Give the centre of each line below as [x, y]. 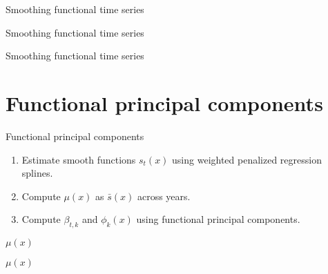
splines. [37, 173]
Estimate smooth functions [79, 159]
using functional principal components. [218, 219]
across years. [164, 196]
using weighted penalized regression [247, 159]
